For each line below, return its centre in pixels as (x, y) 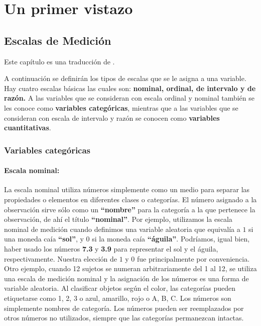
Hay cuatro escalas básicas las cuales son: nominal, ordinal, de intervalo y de (130, 88)
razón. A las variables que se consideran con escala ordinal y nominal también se (129, 98)
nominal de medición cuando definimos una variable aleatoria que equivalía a (122, 229)
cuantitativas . (28, 128)
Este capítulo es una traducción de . (59, 61)
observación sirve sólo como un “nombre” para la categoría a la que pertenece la (130, 209)
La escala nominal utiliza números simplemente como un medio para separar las (127, 189)
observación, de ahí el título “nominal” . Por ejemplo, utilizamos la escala (118, 219)
